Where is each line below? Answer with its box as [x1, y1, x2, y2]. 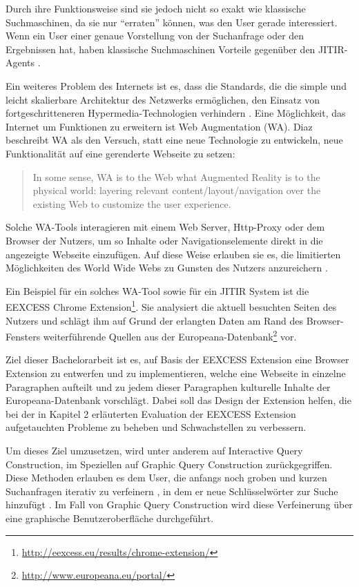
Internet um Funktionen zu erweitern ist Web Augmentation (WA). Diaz [6, 119, 313, 133]
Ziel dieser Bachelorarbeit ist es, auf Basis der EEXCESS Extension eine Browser [6, 352, 349, 367]
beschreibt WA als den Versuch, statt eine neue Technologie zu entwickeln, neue [6, 133, 343, 147]
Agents [6, 55, 35, 70]
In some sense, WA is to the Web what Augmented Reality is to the [32, 169, 320, 184]
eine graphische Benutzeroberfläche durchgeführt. [6, 510, 214, 525]
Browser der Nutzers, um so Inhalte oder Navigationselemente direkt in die [6, 233, 323, 247]
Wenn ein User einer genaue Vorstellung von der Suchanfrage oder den [6, 28, 304, 43]
